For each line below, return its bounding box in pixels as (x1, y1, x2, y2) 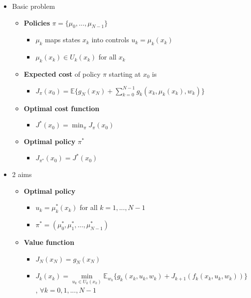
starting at (109, 68, 141, 79)
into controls (91, 34, 129, 45)
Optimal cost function (24, 103, 100, 113)
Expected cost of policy (24, 68, 101, 79)
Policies (24, 17, 50, 28)
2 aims (12, 169, 32, 179)
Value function (24, 237, 75, 247)
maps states (45, 34, 81, 45)
